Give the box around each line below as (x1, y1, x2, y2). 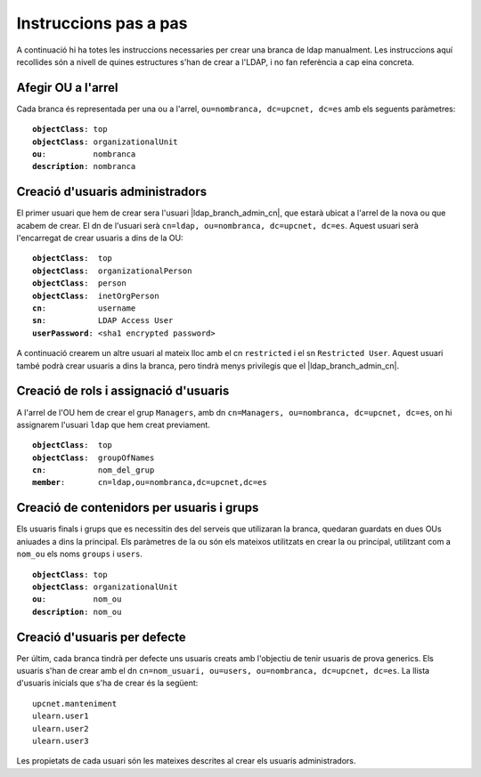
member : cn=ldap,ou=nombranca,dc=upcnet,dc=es (32, 477, 267, 488)
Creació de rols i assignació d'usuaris (16, 384, 230, 399)
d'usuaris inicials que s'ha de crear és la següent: (16, 677, 199, 689)
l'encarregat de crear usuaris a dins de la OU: (16, 232, 183, 244)
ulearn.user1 (32, 711, 89, 721)
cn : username (32, 304, 136, 313)
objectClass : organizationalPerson (32, 265, 192, 276)
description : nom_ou (32, 606, 122, 617)
